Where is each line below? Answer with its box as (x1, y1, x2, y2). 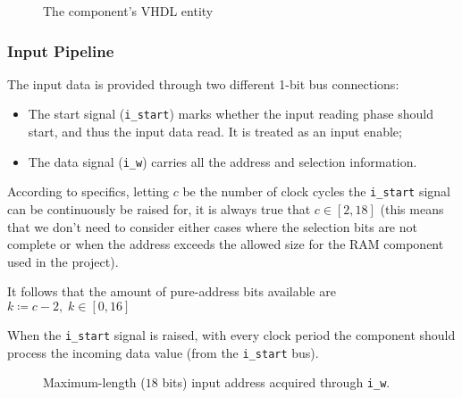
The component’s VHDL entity (43, 2, 214, 20)
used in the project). (7, 252, 119, 270)
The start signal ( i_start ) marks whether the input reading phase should (28, 104, 433, 123)
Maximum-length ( (43, 373, 146, 392)
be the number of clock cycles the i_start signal (182, 182, 450, 201)
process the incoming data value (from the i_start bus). (7, 343, 319, 361)
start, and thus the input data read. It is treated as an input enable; (28, 122, 402, 141)
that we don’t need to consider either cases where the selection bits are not (7, 217, 417, 236)
